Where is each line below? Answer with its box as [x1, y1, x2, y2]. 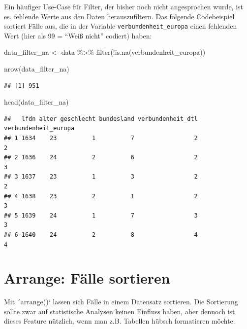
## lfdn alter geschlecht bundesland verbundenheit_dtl [4, 115, 198, 122]
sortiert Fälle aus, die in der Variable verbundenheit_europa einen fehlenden [4, 21, 237, 31]
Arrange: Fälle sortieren [4, 268, 170, 288]
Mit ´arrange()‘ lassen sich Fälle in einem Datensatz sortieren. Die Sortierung [4, 296, 238, 307]
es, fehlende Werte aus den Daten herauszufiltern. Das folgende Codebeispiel [4, 11, 235, 21]
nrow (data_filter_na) [4, 64, 69, 74]
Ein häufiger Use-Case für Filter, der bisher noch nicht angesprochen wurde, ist [4, 1, 244, 11]
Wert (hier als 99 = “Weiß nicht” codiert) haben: [4, 30, 152, 40]
